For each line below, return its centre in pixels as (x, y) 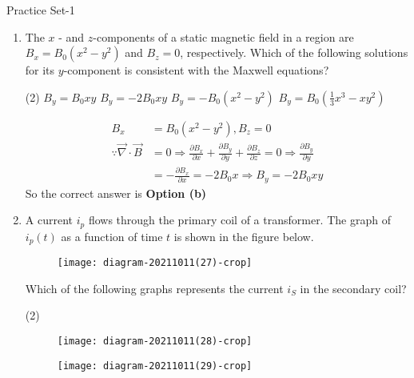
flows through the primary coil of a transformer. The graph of (239, 220)
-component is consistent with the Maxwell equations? (196, 70)
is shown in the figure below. (244, 236)
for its (40, 70)
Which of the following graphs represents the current (154, 288)
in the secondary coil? (353, 288)
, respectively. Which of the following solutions (294, 52)
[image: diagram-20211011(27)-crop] (155, 263)
